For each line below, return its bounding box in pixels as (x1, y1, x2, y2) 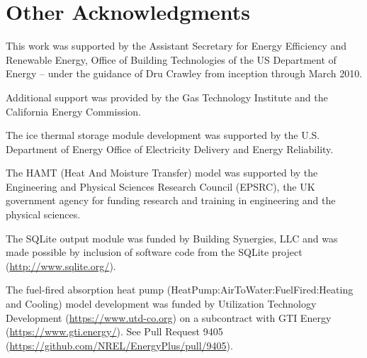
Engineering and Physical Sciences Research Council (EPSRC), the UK (6, 179, 315, 194)
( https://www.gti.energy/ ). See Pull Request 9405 (6, 324, 223, 339)
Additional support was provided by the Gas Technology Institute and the (6, 89, 328, 104)
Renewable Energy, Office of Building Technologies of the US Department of (6, 52, 337, 67)
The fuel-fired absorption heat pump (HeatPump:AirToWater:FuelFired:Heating (6, 282, 354, 297)
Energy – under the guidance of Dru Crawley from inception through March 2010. (6, 66, 363, 81)
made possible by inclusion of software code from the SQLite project (6, 245, 303, 259)
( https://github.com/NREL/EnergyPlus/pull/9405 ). (6, 337, 233, 352)
